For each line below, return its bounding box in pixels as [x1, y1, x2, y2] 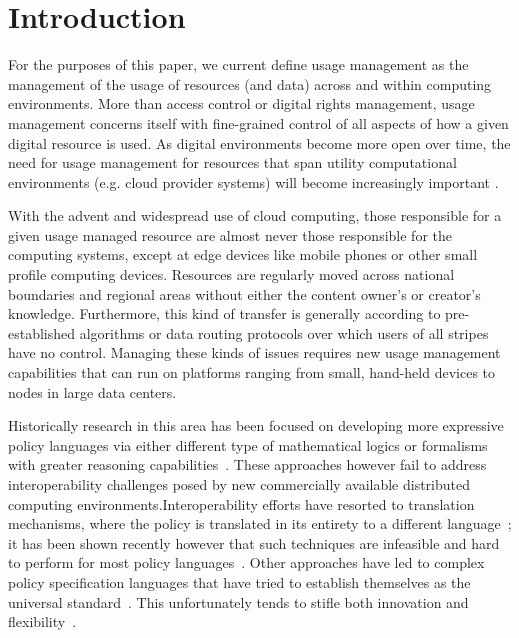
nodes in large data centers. [8, 381, 177, 402]
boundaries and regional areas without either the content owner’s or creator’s [8, 283, 481, 304]
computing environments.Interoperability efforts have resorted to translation [8, 493, 475, 514]
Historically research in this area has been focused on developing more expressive [8, 415, 504, 436]
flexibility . [8, 611, 77, 632]
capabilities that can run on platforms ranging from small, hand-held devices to [8, 362, 496, 383]
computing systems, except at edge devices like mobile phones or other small [8, 244, 478, 265]
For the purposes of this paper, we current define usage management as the [8, 54, 469, 75]
